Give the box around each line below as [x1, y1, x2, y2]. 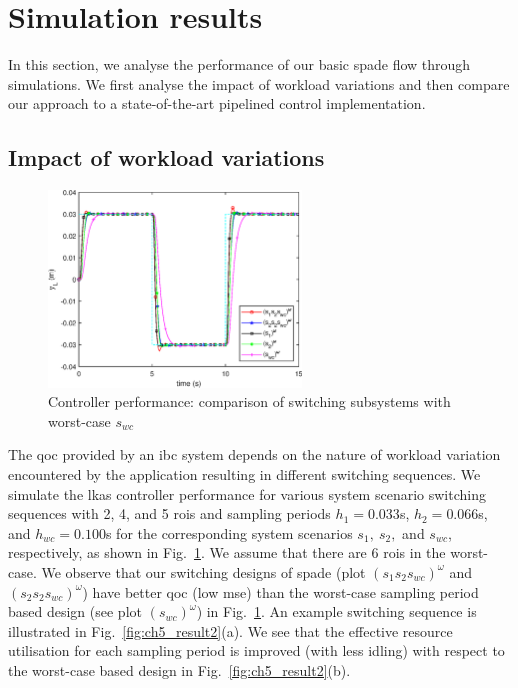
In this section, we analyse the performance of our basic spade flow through [8, 54, 471, 75]
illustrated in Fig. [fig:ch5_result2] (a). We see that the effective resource [8, 620, 453, 641]
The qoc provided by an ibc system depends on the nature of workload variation [8, 444, 501, 465]
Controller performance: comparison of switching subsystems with [48, 391, 451, 412]
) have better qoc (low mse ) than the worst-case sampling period [82, 581, 479, 602]
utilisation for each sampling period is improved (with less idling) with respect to [8, 640, 505, 661]
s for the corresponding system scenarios [105, 522, 353, 543]
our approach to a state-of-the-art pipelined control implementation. [8, 93, 426, 114]
